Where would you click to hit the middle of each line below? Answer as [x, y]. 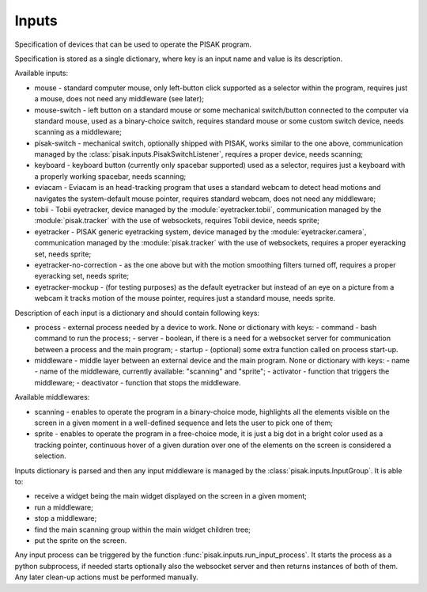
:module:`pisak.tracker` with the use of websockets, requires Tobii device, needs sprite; [177, 221]
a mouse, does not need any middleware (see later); [119, 99]
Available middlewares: [52, 397]
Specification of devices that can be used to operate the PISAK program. [133, 44]
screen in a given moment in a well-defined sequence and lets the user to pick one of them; [184, 423]
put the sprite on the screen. [81, 540]
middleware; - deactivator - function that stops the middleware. [138, 382]
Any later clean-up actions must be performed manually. [107, 577]
